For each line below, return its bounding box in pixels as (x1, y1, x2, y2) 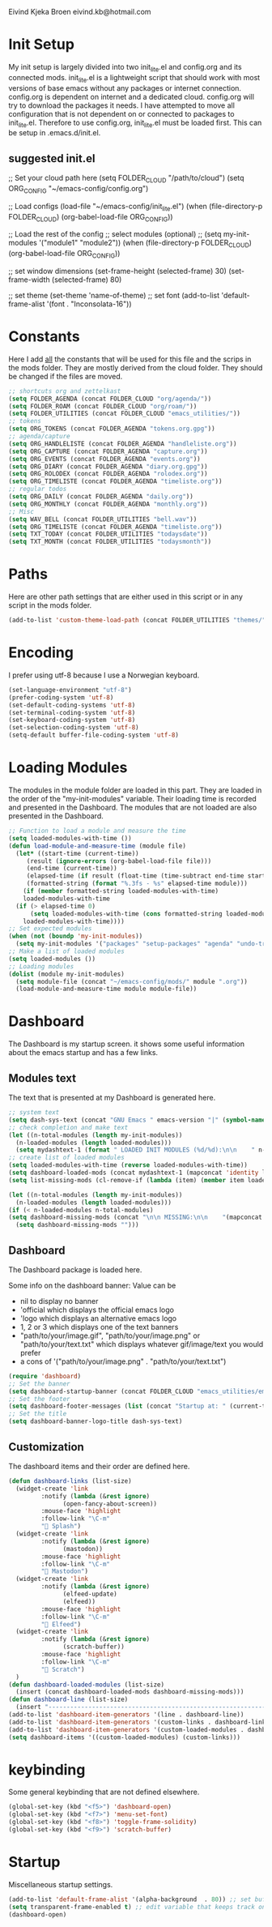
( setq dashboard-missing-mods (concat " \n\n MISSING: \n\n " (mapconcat (8, 1213, 263, 1222)
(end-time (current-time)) (26, 865, 117, 873)
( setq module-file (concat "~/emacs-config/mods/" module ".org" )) (15, 977, 249, 985)
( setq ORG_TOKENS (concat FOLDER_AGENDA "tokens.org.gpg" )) (8, 425, 216, 433)
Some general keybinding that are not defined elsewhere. (8, 1787, 200, 1797)
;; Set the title (8, 1410, 67, 1418)
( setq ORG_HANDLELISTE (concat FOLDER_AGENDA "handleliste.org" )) (8, 439, 237, 448)
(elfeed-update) (62, 1590, 117, 1599)
